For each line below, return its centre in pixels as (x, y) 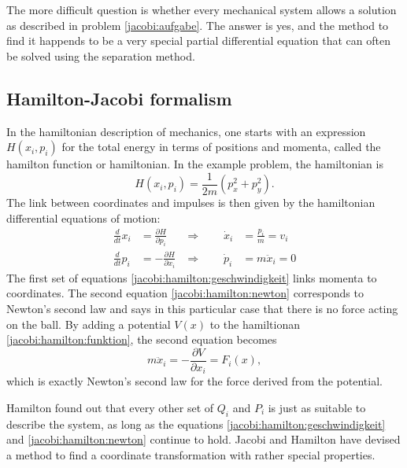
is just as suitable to (317, 407)
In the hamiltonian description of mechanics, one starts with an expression (186, 131)
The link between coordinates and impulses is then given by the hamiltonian (191, 203)
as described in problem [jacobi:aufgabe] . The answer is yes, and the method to (198, 25)
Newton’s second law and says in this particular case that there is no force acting (202, 308)
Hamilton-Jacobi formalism (119, 98)
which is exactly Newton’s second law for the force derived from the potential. (194, 381)
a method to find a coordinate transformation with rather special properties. (191, 454)
